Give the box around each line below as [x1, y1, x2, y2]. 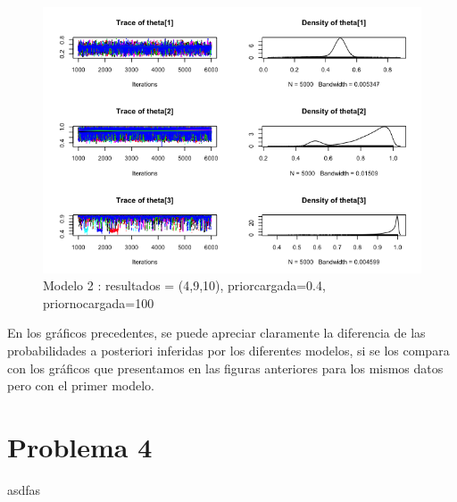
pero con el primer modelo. [7, 376, 155, 395]
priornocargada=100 [43, 293, 154, 312]
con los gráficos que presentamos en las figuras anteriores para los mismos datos [7, 358, 444, 377]
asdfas [7, 480, 41, 498]
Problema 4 [7, 428, 153, 464]
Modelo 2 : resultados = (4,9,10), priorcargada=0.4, [43, 276, 326, 295]
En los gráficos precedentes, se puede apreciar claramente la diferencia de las [7, 323, 426, 342]
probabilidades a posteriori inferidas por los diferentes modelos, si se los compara [7, 341, 450, 360]
